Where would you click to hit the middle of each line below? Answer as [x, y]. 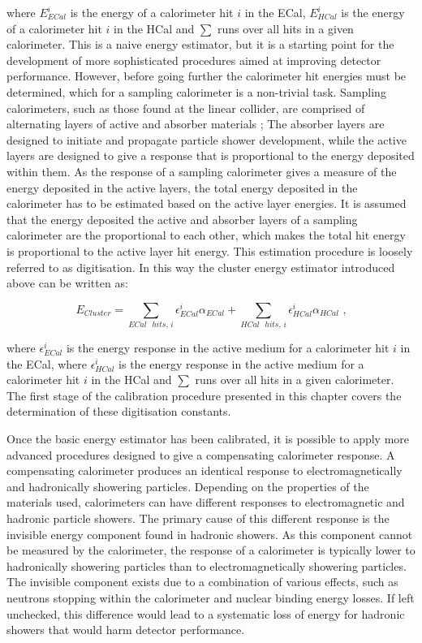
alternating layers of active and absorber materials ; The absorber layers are [196, 124]
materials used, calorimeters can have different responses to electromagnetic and [206, 502]
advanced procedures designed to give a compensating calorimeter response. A [201, 454]
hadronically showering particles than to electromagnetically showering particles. [207, 565]
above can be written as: [67, 283]
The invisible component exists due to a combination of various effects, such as [202, 582]
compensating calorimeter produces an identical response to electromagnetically [205, 470]
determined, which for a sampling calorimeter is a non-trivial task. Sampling [196, 91]
